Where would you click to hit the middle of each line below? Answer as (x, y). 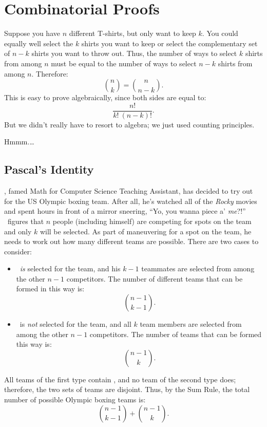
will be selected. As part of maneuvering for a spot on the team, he (146, 231)
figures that (26, 221)
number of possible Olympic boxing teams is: (75, 400)
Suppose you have (32, 33)
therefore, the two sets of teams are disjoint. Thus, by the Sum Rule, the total (127, 389)
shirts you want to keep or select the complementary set (169, 43)
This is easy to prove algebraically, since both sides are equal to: (105, 97)
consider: (18, 251)
